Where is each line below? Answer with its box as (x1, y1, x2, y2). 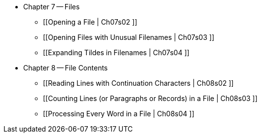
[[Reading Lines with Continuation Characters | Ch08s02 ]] (43, 79, 234, 87)
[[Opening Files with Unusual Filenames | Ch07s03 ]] (43, 33, 215, 41)
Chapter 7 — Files (23, 2, 80, 11)
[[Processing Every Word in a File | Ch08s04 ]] (43, 109, 194, 118)
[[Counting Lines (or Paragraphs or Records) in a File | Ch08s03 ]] (43, 94, 258, 103)
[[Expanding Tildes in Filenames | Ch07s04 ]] (43, 48, 189, 57)
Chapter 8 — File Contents (23, 64, 108, 72)
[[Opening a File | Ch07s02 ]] (43, 18, 137, 26)
